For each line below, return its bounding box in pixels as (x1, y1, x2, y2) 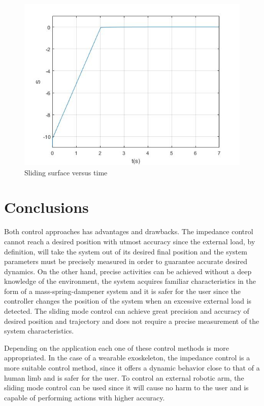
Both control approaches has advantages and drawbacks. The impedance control (4, 226, 253, 237)
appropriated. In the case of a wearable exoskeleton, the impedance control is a (4, 352, 250, 363)
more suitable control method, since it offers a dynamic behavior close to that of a (4, 362, 260, 373)
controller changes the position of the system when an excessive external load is (4, 296, 252, 306)
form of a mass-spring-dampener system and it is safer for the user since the (4, 285, 241, 296)
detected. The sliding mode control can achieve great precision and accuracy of (4, 306, 249, 316)
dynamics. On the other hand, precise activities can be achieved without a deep (4, 266, 252, 276)
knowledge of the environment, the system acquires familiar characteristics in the (4, 276, 256, 286)
